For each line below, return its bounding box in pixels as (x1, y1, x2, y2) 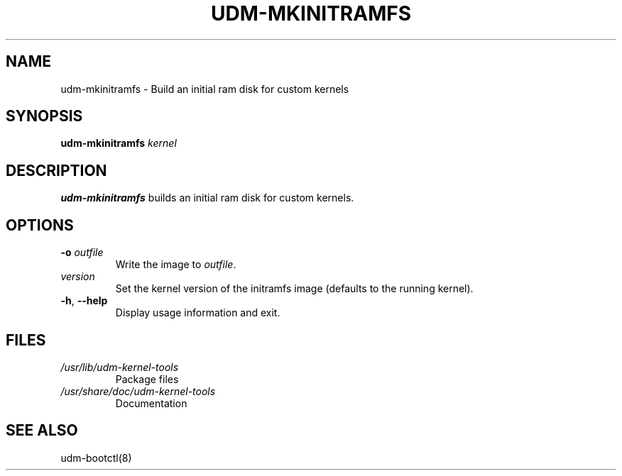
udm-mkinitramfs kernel (60, 137, 177, 150)
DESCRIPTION (6, 161, 107, 179)
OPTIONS (6, 216, 74, 234)
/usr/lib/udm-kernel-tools (60, 360, 179, 373)
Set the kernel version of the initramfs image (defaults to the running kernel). (115, 282, 474, 295)
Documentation (115, 397, 187, 409)
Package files (115, 372, 179, 385)
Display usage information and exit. (115, 306, 280, 319)
